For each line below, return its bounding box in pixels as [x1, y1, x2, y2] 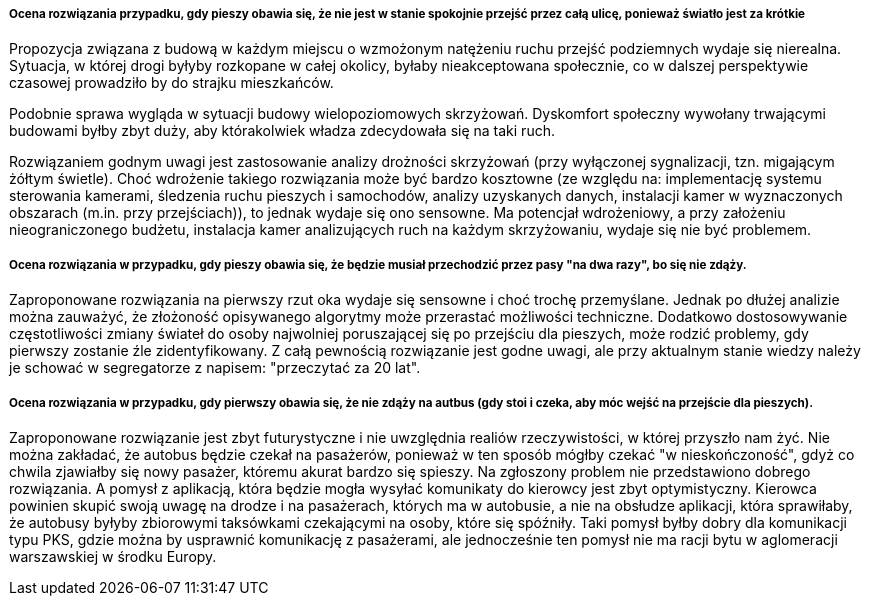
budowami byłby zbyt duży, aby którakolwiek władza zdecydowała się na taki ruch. [9, 122, 555, 140]
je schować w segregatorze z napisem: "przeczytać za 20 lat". [9, 359, 421, 377]
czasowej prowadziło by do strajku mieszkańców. [9, 74, 334, 92]
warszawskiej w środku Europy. [9, 547, 217, 565]
